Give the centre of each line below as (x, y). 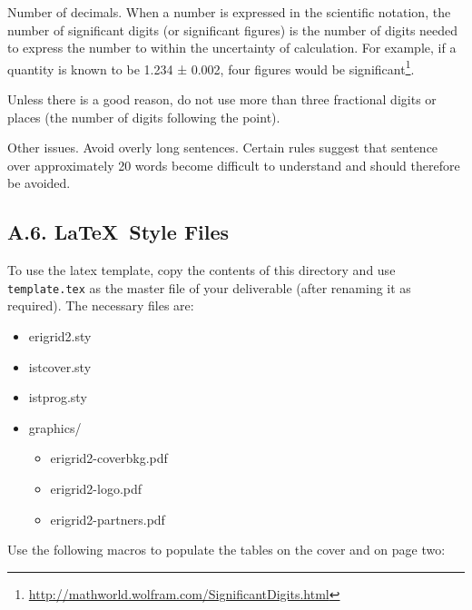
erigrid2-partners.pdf (108, 519)
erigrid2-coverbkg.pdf (109, 458)
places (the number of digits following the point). (144, 117)
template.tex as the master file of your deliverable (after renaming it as (209, 287)
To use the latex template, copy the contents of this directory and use (202, 270)
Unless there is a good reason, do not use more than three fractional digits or (222, 99)
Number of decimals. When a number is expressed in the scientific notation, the (229, 12)
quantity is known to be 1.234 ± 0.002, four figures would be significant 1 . (211, 67)
